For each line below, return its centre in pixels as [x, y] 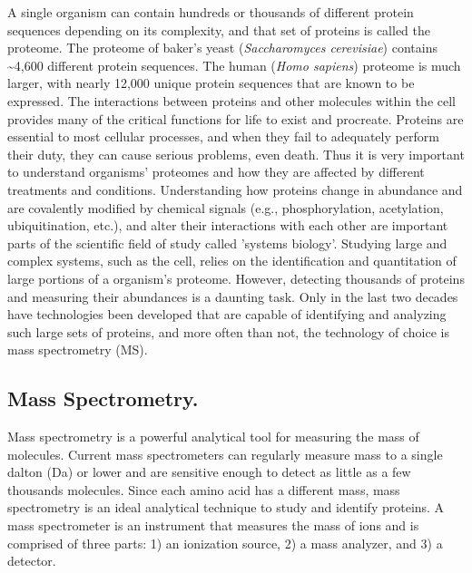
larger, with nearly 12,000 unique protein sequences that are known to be [211, 83]
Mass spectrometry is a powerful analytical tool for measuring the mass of [213, 437]
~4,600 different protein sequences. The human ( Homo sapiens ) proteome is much [234, 65]
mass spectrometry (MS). [78, 350]
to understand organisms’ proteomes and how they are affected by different [216, 172]
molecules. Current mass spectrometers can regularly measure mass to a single [225, 454]
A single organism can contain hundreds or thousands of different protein [211, 12]
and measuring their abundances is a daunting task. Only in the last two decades [233, 296]
